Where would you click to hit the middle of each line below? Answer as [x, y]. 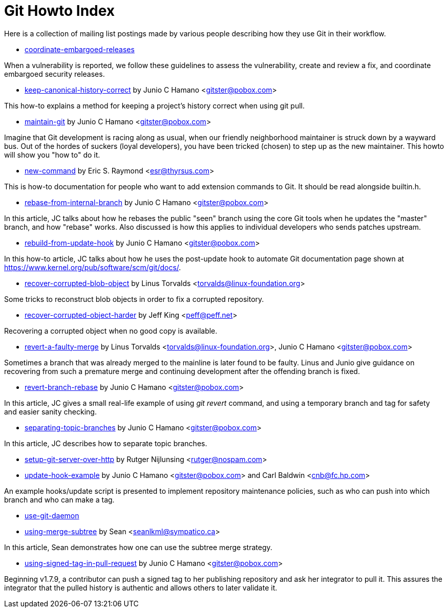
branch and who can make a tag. [59, 499]
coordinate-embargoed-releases [80, 49]
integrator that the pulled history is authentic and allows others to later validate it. [141, 587]
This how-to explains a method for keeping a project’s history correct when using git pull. [154, 105]
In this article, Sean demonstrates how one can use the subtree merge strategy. [138, 547]
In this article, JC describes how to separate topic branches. [106, 443]
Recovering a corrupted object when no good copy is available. [111, 331]
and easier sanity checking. [50, 411]
